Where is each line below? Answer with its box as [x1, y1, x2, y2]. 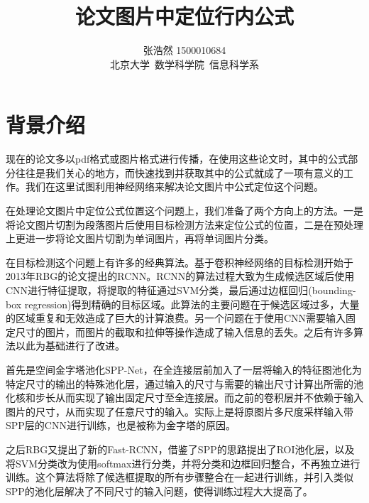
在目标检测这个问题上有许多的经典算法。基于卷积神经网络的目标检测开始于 [6, 254, 353, 269]
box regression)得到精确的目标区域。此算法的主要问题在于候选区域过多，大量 [6, 296, 360, 311]
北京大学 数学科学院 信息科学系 [110, 56, 259, 71]
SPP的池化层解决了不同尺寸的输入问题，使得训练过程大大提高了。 [6, 483, 313, 498]
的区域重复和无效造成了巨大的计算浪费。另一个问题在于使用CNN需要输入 [6, 310, 346, 325]
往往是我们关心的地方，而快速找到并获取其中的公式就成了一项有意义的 [15, 165, 343, 180]
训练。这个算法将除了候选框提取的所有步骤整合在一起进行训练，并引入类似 [6, 470, 353, 485]
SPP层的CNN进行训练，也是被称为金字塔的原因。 [6, 418, 236, 433]
